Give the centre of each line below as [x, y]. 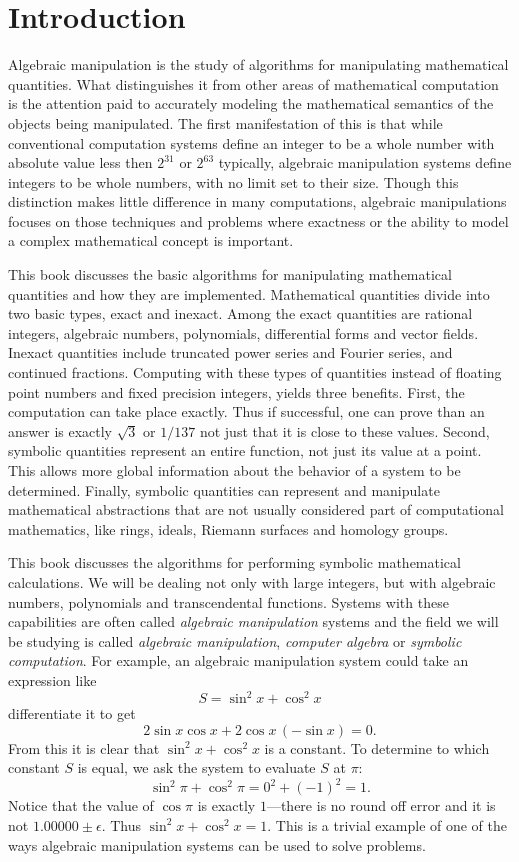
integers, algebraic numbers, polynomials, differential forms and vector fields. [243, 332]
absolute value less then [80, 162]
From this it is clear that [84, 747]
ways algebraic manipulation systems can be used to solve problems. [217, 844]
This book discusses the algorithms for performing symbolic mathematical [234, 562]
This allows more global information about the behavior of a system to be [234, 470]
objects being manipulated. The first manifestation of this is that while [225, 122]
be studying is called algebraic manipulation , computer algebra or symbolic [235, 640]
